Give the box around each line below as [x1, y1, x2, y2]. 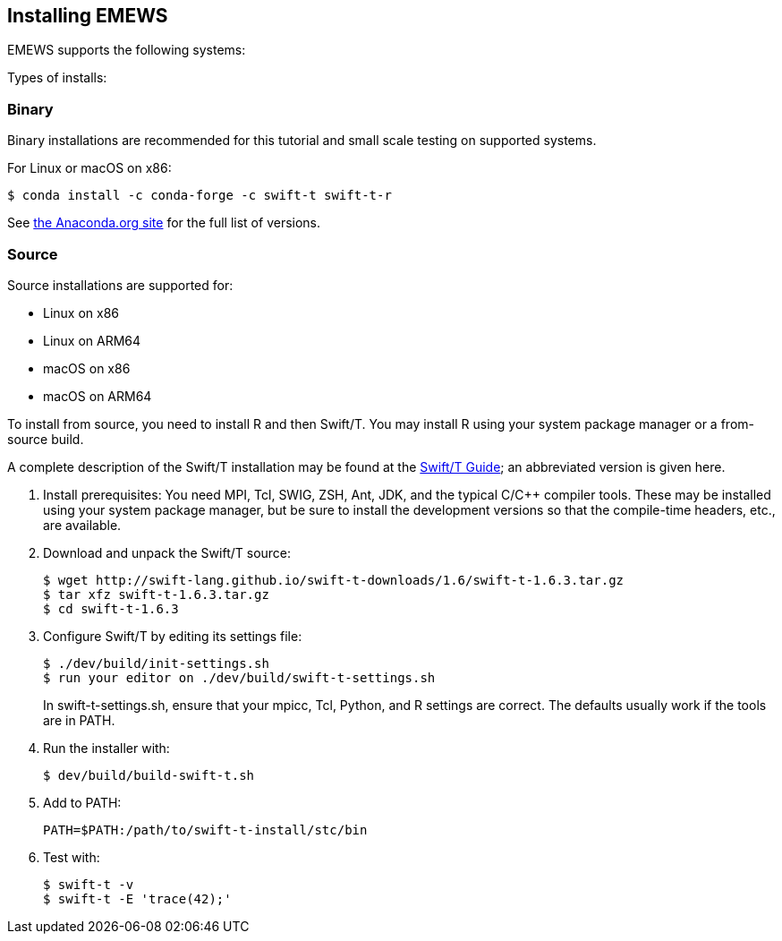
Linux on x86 [43, 304, 120, 321]
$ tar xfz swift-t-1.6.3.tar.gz [43, 586, 269, 602]
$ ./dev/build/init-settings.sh [43, 655, 269, 671]
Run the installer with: [43, 740, 170, 756]
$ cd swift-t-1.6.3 [43, 601, 179, 616]
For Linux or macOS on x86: [7, 160, 172, 176]
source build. [7, 431, 84, 447]
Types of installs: [7, 70, 107, 86]
